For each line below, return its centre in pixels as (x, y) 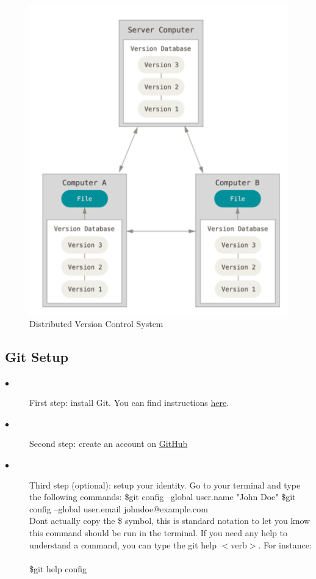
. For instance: (285, 544)
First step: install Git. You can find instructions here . (129, 403)
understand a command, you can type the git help (123, 544)
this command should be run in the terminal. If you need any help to (158, 532)
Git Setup (37, 356)
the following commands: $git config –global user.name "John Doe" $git (163, 497)
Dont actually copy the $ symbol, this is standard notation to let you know (170, 521)
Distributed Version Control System (96, 323)
